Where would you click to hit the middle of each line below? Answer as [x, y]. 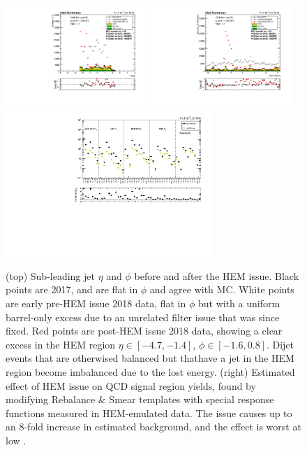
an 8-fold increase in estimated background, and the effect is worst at [153, 427]
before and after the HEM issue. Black [217, 275]
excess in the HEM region [61, 344]
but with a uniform [239, 303]
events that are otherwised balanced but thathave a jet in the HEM [150, 358]
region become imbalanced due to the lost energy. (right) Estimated [150, 371]
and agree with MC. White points [222, 289]
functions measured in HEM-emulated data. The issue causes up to [149, 413]
